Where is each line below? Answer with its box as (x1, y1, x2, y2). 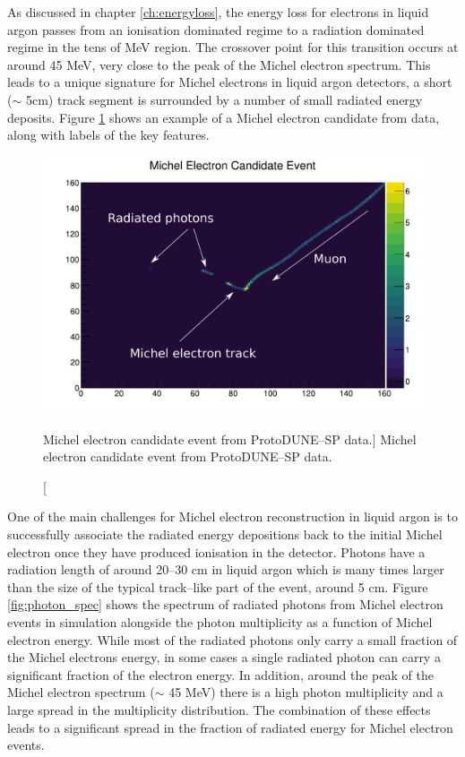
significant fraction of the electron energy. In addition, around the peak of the (7, 665, 434, 684)
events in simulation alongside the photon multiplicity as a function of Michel (7, 613, 433, 632)
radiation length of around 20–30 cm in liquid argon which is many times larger (7, 560, 444, 579)
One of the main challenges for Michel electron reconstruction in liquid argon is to (7, 507, 458, 526)
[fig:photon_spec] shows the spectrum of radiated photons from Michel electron (7, 595, 443, 614)
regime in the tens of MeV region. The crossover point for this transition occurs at (7, 38, 459, 56)
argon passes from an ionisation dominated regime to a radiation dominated (7, 20, 425, 39)
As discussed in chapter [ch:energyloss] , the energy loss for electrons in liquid (7, 3, 429, 21)
